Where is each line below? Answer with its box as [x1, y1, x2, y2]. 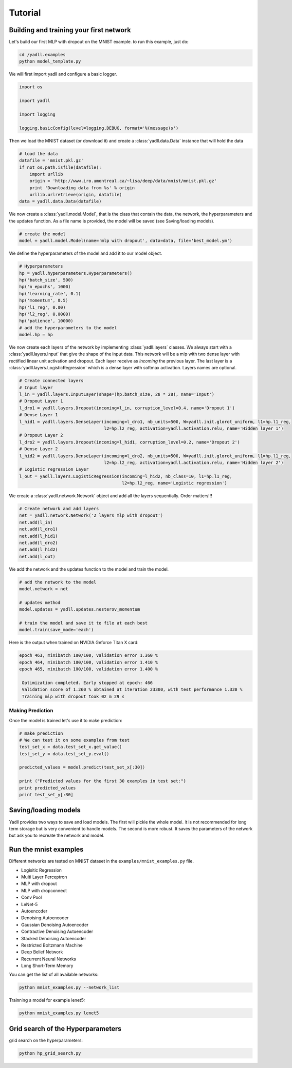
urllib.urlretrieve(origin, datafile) [29, 192, 122, 198]
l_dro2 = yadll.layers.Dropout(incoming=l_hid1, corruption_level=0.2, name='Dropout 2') [19, 439, 240, 445]
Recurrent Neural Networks [21, 956, 76, 962]
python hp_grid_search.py [19, 1050, 81, 1056]
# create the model [19, 231, 66, 237]
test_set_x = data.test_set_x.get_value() [19, 744, 122, 750]
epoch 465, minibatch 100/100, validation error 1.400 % [19, 666, 158, 672]
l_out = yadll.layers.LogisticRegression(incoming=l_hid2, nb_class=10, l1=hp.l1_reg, [19, 473, 233, 479]
